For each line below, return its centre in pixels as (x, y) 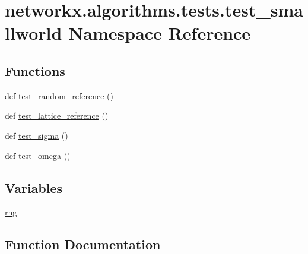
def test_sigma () (36, 135)
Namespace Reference (160, 33)
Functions (35, 70)
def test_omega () (38, 155)
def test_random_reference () (59, 95)
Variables (34, 187)
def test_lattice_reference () (57, 115)
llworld (34, 33)
